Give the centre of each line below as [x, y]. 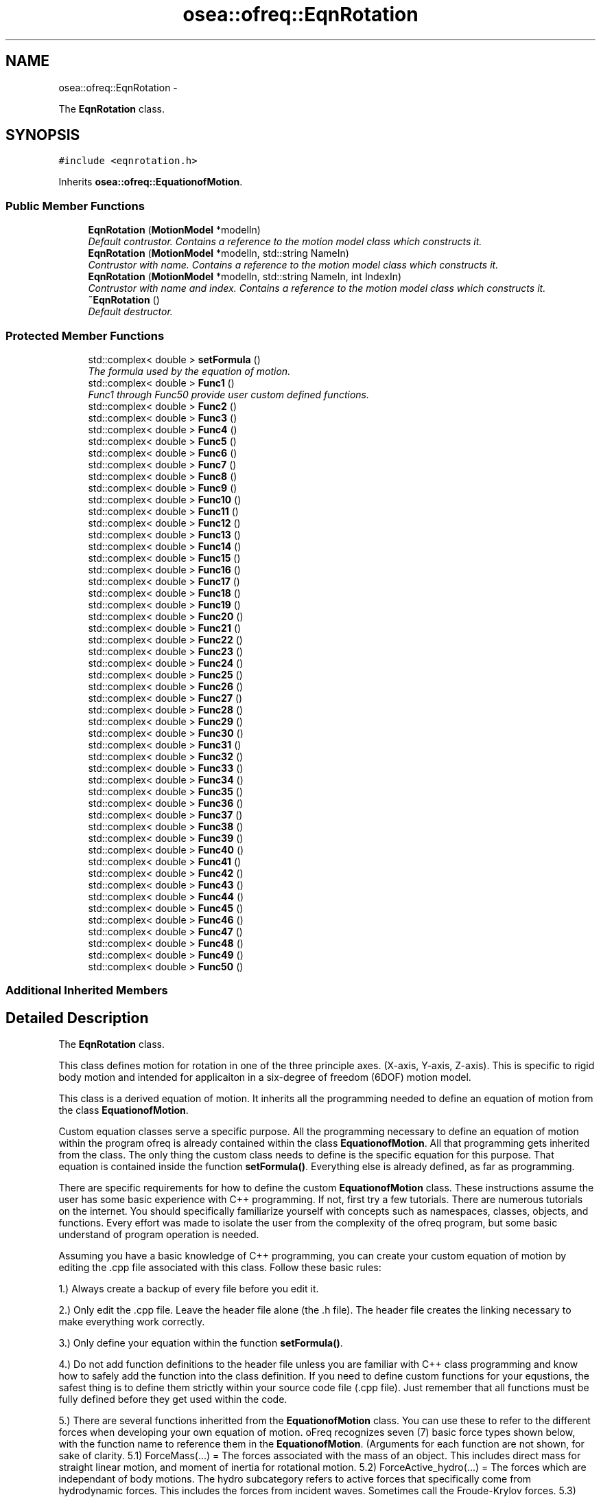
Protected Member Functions [85, 335]
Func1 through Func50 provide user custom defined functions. [228, 394]
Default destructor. [130, 312]
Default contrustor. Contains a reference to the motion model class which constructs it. [285, 242]
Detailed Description [77, 1018]
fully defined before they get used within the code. [173, 1399]
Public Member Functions [75, 206]
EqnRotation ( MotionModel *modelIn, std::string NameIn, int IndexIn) [245, 277]
